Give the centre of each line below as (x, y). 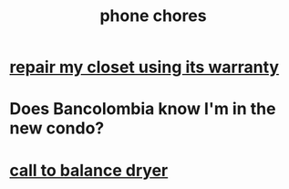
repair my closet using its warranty (144, 67)
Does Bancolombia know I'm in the (143, 109)
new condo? (57, 128)
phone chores (153, 16)
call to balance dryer (89, 170)
